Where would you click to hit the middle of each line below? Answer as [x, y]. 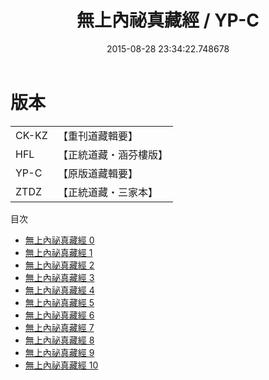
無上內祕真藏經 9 [59, 352]
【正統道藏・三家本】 [107, 192]
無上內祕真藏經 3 [59, 277]
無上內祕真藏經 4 [59, 290]
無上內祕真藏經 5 [59, 302]
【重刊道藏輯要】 [97, 136]
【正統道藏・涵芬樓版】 [112, 154]
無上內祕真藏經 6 [59, 315]
